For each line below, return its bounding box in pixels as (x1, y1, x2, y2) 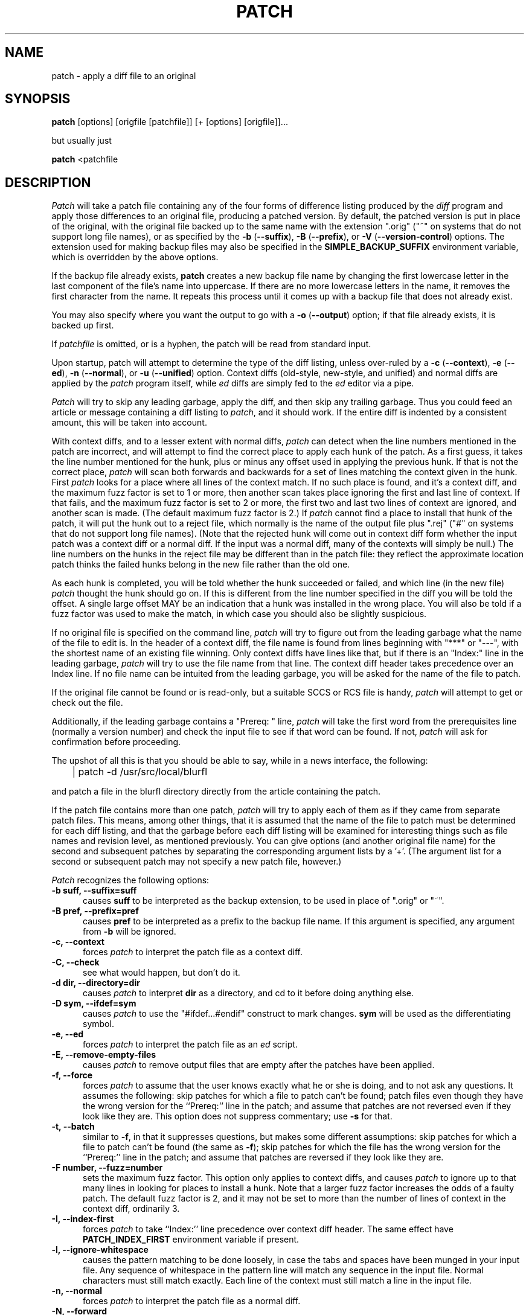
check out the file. (51, 697, 123, 708)
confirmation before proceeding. (51, 737, 181, 747)
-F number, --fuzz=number (51, 1162, 163, 1173)
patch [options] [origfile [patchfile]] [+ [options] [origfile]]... (51, 117, 288, 127)
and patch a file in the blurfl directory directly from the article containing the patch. (51, 786, 381, 797)
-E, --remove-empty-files (51, 1049, 156, 1060)
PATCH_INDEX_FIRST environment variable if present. (83, 1234, 300, 1245)
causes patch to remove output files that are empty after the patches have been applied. (83, 1060, 435, 1070)
